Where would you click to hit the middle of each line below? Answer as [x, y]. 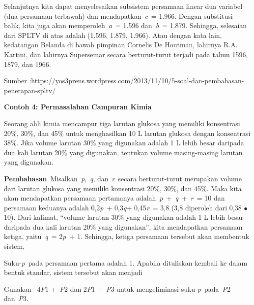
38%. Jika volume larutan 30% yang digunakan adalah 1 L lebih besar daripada [124, 143]
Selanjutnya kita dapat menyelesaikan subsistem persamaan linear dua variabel [123, 6]
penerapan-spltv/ [30, 90]
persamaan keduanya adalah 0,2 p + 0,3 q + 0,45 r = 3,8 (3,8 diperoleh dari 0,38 [123, 207]
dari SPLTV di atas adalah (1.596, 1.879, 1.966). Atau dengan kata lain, [113, 35]
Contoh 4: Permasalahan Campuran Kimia [78, 107]
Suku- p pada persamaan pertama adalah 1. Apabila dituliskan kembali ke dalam [126, 262]
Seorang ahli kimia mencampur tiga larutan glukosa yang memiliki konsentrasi [122, 123]
